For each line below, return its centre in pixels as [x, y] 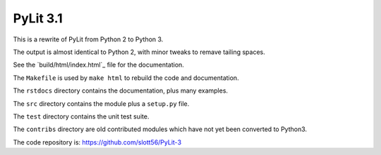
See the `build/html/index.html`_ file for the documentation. [99, 65]
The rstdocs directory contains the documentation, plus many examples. [121, 90]
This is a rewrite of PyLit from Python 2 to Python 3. [88, 39]
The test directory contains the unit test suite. [81, 116]
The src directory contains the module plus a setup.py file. [101, 103]
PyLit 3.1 [38, 18]
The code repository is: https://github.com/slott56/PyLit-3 [97, 142]
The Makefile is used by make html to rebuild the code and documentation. [126, 78]
